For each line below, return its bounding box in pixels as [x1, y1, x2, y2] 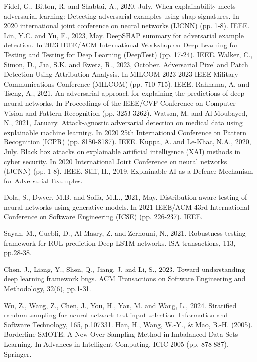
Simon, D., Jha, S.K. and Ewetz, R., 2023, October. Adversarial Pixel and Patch [4, 59, 248, 69]
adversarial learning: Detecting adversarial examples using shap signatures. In [4, 10, 239, 21]
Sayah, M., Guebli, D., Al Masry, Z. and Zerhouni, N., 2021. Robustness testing [4, 228, 246, 238]
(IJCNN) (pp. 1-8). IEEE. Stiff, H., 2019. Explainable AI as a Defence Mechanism [4, 166, 253, 176]
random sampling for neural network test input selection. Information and [4, 310, 228, 320]
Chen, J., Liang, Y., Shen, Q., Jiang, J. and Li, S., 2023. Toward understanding [4, 264, 245, 274]
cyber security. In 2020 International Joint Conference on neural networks [4, 156, 227, 166]
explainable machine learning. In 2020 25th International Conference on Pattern [4, 127, 246, 137]
